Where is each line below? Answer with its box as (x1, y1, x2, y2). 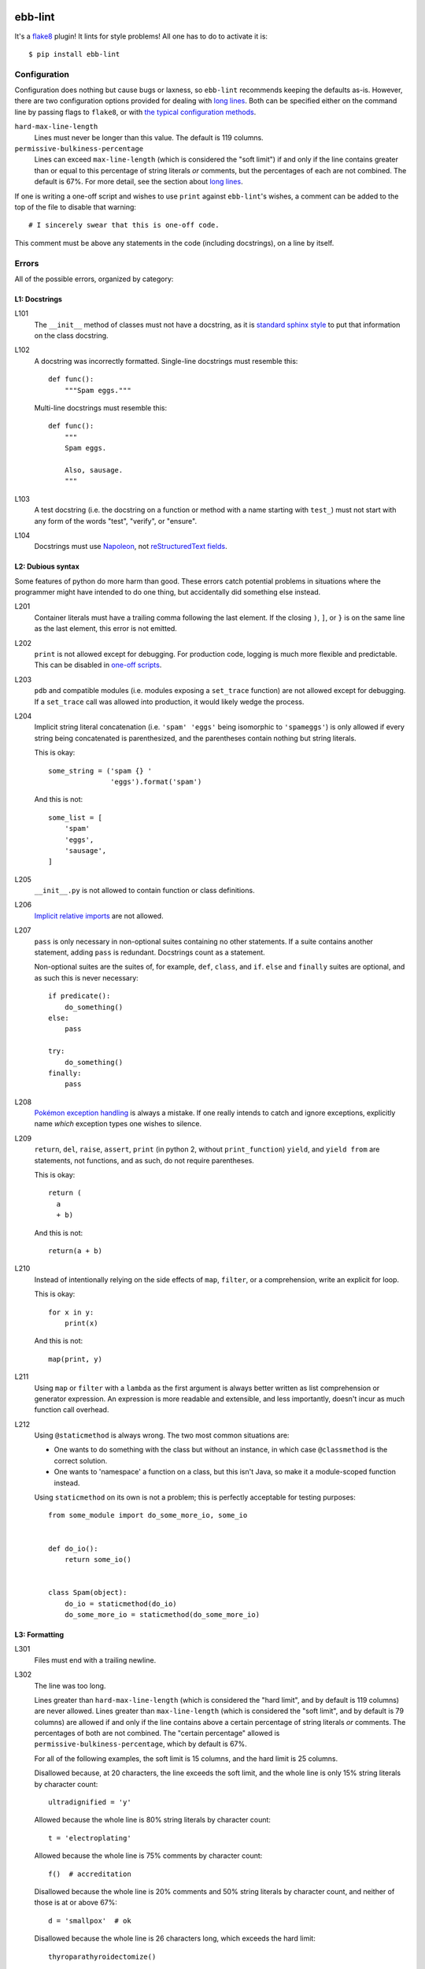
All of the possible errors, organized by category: (14, 274, 174, 284)
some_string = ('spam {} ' (48, 766, 153, 775)
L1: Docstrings (14, 294, 63, 303)
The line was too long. (34, 1681, 106, 1690)
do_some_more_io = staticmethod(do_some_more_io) (64, 1610, 260, 1619)
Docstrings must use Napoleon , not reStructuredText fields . (34, 542, 227, 551)
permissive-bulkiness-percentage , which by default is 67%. (34, 1739, 247, 1748)
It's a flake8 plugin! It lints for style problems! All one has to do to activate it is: (14, 32, 268, 41)
